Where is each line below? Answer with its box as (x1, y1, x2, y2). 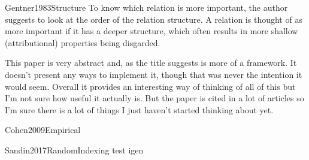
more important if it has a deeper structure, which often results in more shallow (5, 25, 298, 37)
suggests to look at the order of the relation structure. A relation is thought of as (5, 13, 302, 25)
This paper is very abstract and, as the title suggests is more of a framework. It (5, 56, 297, 69)
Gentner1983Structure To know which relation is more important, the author (5, 1, 288, 13)
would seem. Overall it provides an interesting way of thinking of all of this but (5, 80, 296, 92)
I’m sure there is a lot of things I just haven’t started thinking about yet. (5, 103, 274, 116)
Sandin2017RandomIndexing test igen (5, 143, 144, 156)
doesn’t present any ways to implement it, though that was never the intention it (5, 68, 302, 80)
